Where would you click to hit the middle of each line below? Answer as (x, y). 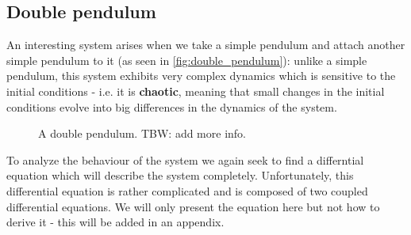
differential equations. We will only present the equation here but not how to (193, 206)
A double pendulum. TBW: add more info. (142, 133)
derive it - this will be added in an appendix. (115, 222)
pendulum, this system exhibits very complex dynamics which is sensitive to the (201, 76)
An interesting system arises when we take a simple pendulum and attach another (206, 45)
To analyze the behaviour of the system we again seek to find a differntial (185, 159)
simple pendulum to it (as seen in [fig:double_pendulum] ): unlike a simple (187, 60)
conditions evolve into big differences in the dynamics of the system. (172, 106)
